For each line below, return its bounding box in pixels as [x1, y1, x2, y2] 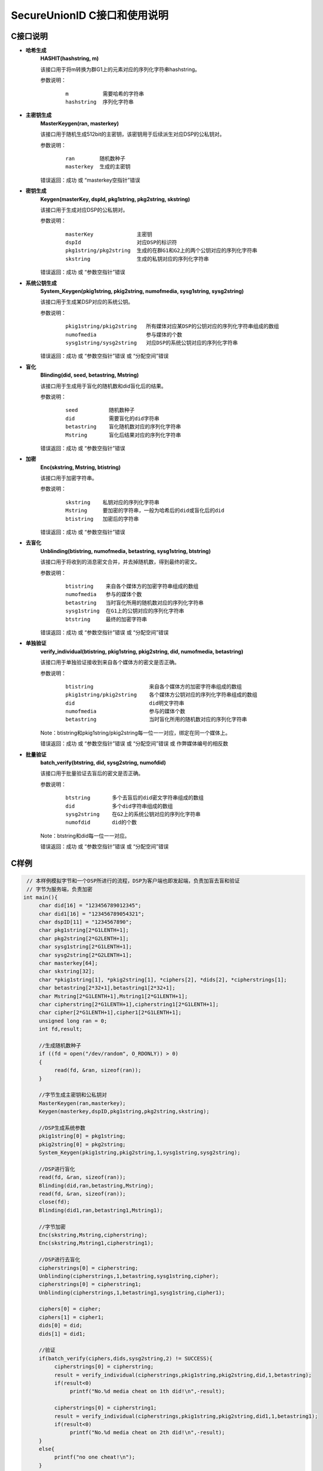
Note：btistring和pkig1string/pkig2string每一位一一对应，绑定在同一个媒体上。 [40, 729, 231, 736]
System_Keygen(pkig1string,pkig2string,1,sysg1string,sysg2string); [38, 1149, 241, 1156]
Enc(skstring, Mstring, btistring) [40, 464, 121, 471]
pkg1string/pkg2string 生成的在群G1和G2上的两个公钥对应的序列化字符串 [65, 247, 258, 254]
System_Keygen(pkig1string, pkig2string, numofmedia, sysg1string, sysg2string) [40, 288, 244, 295]
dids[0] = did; [38, 1322, 82, 1329]
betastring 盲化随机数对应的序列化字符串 [65, 424, 182, 430]
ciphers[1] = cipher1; [38, 1314, 104, 1320]
